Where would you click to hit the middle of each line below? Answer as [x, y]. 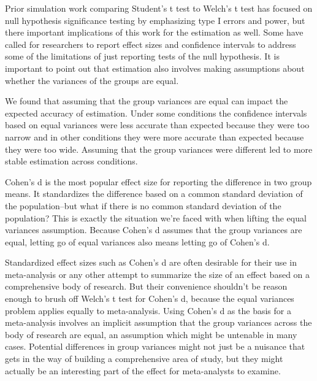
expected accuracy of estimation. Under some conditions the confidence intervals [156, 113]
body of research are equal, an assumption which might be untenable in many [151, 334]
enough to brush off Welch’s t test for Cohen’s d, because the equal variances [150, 298]
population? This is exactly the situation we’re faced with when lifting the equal [156, 217]
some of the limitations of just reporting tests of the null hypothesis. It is [142, 56]
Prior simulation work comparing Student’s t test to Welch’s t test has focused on [159, 8]
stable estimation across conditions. [71, 161]
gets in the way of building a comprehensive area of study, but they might [144, 359]
